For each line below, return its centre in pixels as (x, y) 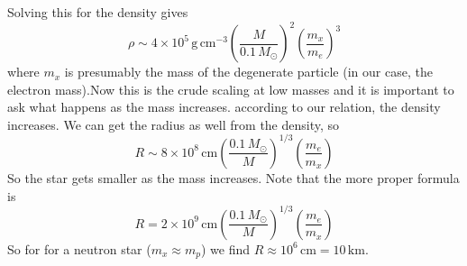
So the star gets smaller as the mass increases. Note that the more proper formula (233, 177)
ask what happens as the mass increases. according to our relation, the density (224, 107)
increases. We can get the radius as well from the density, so (174, 124)
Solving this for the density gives (98, 12)
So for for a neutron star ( (79, 248)
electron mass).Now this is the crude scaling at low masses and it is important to (231, 89)
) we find (225, 248)
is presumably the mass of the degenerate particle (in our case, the (248, 72)
